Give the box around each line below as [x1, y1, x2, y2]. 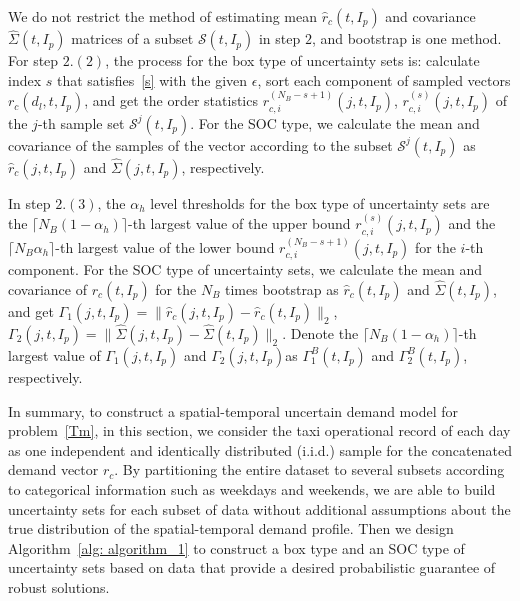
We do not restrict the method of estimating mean [8, 6, 317, 26]
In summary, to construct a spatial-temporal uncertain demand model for [8, 400, 459, 421]
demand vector [8, 459, 99, 480]
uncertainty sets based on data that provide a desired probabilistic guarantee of [8, 557, 496, 578]
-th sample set [37, 112, 125, 133]
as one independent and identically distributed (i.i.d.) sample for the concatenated [8, 439, 512, 460]
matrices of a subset [71, 28, 194, 49]
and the [448, 213, 496, 234]
